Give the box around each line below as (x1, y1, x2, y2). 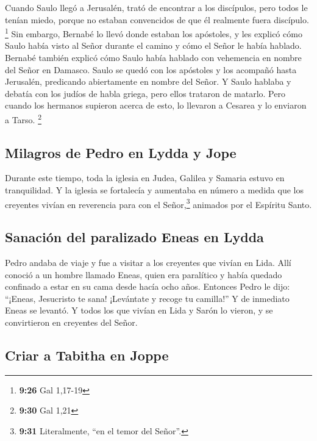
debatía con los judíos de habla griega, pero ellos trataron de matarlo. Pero (5, 87, 285, 99)
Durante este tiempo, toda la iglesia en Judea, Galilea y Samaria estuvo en (5, 171, 285, 184)
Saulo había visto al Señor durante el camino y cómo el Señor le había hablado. (5, 39, 302, 52)
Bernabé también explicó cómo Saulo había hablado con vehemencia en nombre (5, 51, 302, 64)
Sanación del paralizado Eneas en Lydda (5, 228, 264, 246)
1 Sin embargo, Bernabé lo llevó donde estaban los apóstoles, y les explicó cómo (5, 26, 302, 40)
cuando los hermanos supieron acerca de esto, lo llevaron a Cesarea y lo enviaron (5, 99, 307, 112)
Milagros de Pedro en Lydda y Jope (5, 143, 237, 162)
